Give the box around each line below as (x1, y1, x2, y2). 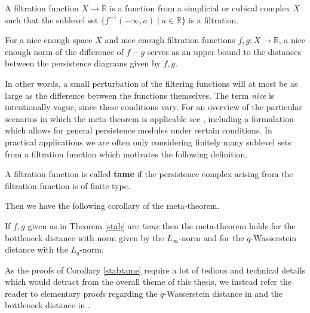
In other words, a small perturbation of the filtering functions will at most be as (5, 77, 298, 89)
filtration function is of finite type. (5, 179, 130, 192)
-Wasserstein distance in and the (164, 287, 283, 299)
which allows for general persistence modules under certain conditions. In (5, 124, 272, 136)
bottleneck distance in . (5, 299, 90, 311)
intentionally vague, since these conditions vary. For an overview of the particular (5, 101, 302, 113)
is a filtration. (188, 13, 239, 26)
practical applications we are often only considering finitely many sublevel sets (5, 135, 291, 148)
